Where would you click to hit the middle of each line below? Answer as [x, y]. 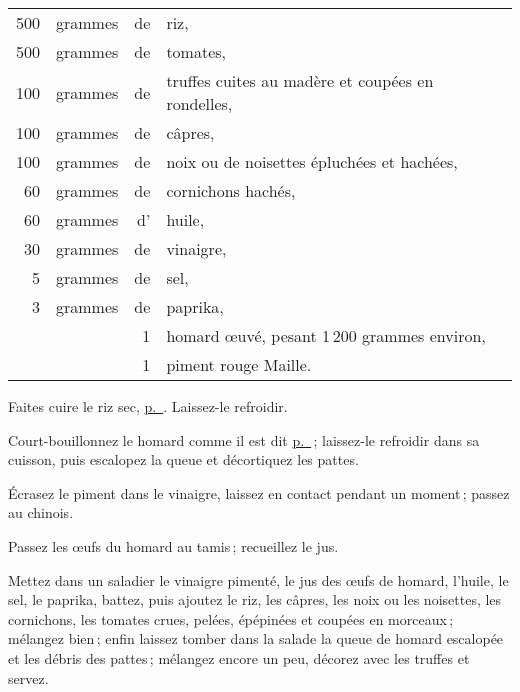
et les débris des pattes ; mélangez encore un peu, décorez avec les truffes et [239, 657]
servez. [28, 677]
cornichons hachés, [231, 190]
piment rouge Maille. [239, 364]
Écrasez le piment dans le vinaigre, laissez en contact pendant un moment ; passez [259, 492]
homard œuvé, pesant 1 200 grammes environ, [326, 335]
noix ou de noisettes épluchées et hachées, [312, 161]
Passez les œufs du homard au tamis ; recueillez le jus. [173, 545]
